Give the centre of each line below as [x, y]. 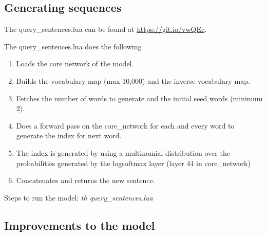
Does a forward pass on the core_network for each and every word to [125, 125]
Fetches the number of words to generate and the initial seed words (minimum [139, 98]
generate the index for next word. [69, 135]
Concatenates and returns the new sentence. [85, 180]
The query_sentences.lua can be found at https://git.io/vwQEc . [106, 29]
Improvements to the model [80, 225]
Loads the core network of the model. [75, 63]
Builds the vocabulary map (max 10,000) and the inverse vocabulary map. [133, 80]
